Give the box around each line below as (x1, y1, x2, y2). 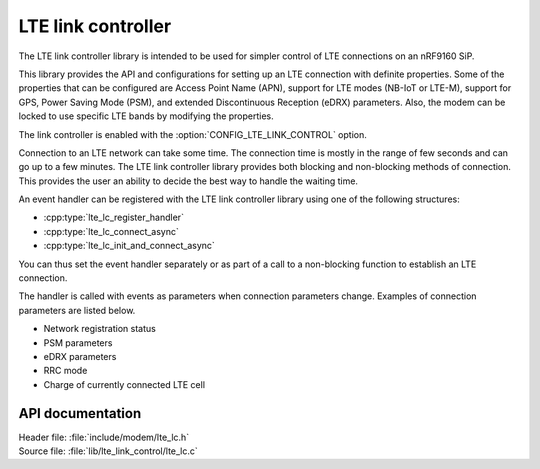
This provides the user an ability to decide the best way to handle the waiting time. (18, 175, 359, 187)
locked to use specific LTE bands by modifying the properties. (18, 110, 274, 122)
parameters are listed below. (18, 304, 136, 316)
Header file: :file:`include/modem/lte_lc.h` (18, 431, 190, 443)
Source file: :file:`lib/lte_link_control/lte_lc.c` (18, 445, 199, 457)
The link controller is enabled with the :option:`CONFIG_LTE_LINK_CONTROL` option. (18, 128, 367, 140)
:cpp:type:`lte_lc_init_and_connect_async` (43, 240, 215, 252)
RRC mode (43, 365, 88, 377)
